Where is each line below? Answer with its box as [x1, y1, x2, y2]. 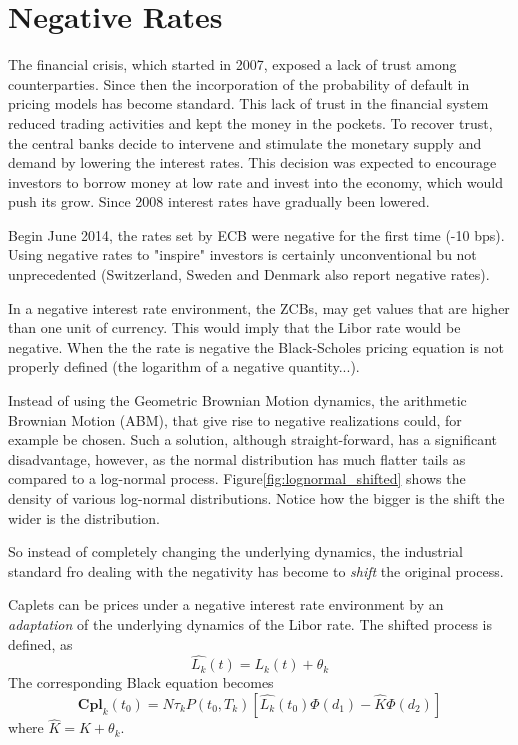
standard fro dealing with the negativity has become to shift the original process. [8, 560, 504, 581]
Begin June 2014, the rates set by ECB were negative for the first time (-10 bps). [8, 224, 505, 245]
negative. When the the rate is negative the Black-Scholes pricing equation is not [8, 336, 504, 357]
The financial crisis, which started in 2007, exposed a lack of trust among [8, 54, 457, 75]
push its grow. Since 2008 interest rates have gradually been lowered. [8, 191, 430, 212]
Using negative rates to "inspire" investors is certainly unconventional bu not [8, 244, 477, 265]
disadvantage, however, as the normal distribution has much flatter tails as [8, 448, 466, 469]
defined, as [8, 633, 73, 654]
